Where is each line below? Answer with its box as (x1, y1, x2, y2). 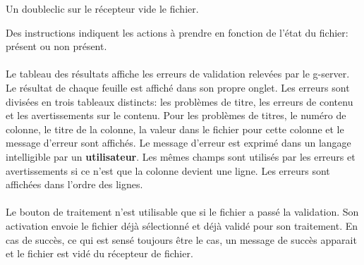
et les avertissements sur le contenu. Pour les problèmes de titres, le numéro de (6, 108, 346, 123)
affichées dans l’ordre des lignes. (6, 177, 143, 192)
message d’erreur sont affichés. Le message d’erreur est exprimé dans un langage (6, 135, 351, 150)
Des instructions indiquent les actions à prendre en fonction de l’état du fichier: (6, 25, 348, 39)
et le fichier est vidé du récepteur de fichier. (6, 246, 193, 261)
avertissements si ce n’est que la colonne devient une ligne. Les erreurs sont (6, 163, 330, 178)
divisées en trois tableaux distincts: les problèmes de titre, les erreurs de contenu (6, 94, 353, 109)
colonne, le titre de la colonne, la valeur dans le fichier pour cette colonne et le (6, 121, 344, 136)
